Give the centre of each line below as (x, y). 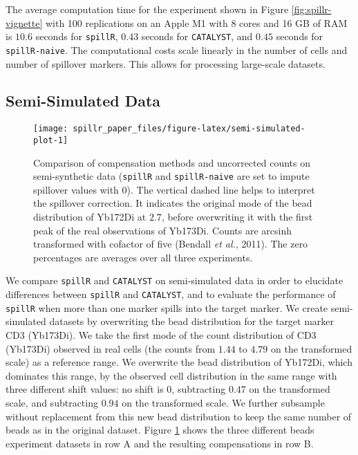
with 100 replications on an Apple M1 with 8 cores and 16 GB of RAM (196, 22)
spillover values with (76, 189)
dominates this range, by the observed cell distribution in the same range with (171, 375)
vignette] (24, 22)
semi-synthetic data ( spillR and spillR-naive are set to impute (171, 176)
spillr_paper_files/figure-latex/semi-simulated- (189, 129)
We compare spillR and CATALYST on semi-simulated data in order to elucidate (175, 280)
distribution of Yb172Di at (90, 217)
